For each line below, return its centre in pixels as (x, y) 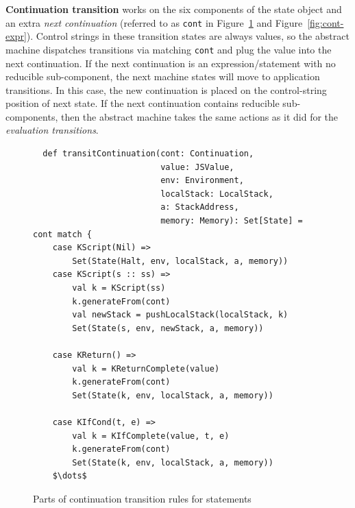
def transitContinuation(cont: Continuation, (148, 154)
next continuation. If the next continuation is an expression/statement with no (171, 63)
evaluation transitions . (52, 130)
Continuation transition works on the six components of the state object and (174, 9)
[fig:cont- (326, 22)
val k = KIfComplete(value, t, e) (151, 436)
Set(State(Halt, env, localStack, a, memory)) (180, 261)
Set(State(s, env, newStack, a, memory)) (168, 328)
